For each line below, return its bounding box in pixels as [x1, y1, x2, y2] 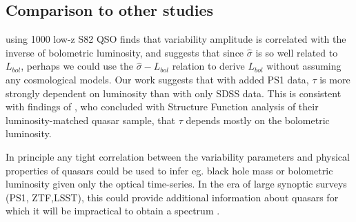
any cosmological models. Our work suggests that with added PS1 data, [6, 72, 309, 86]
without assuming [266, 59, 342, 73]
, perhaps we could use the [21, 59, 133, 73]
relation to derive [172, 59, 245, 73]
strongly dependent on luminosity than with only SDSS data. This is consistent [6, 85, 342, 100]
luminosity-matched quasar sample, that [6, 112, 176, 127]
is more [319, 72, 350, 86]
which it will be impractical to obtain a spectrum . [6, 203, 220, 218]
